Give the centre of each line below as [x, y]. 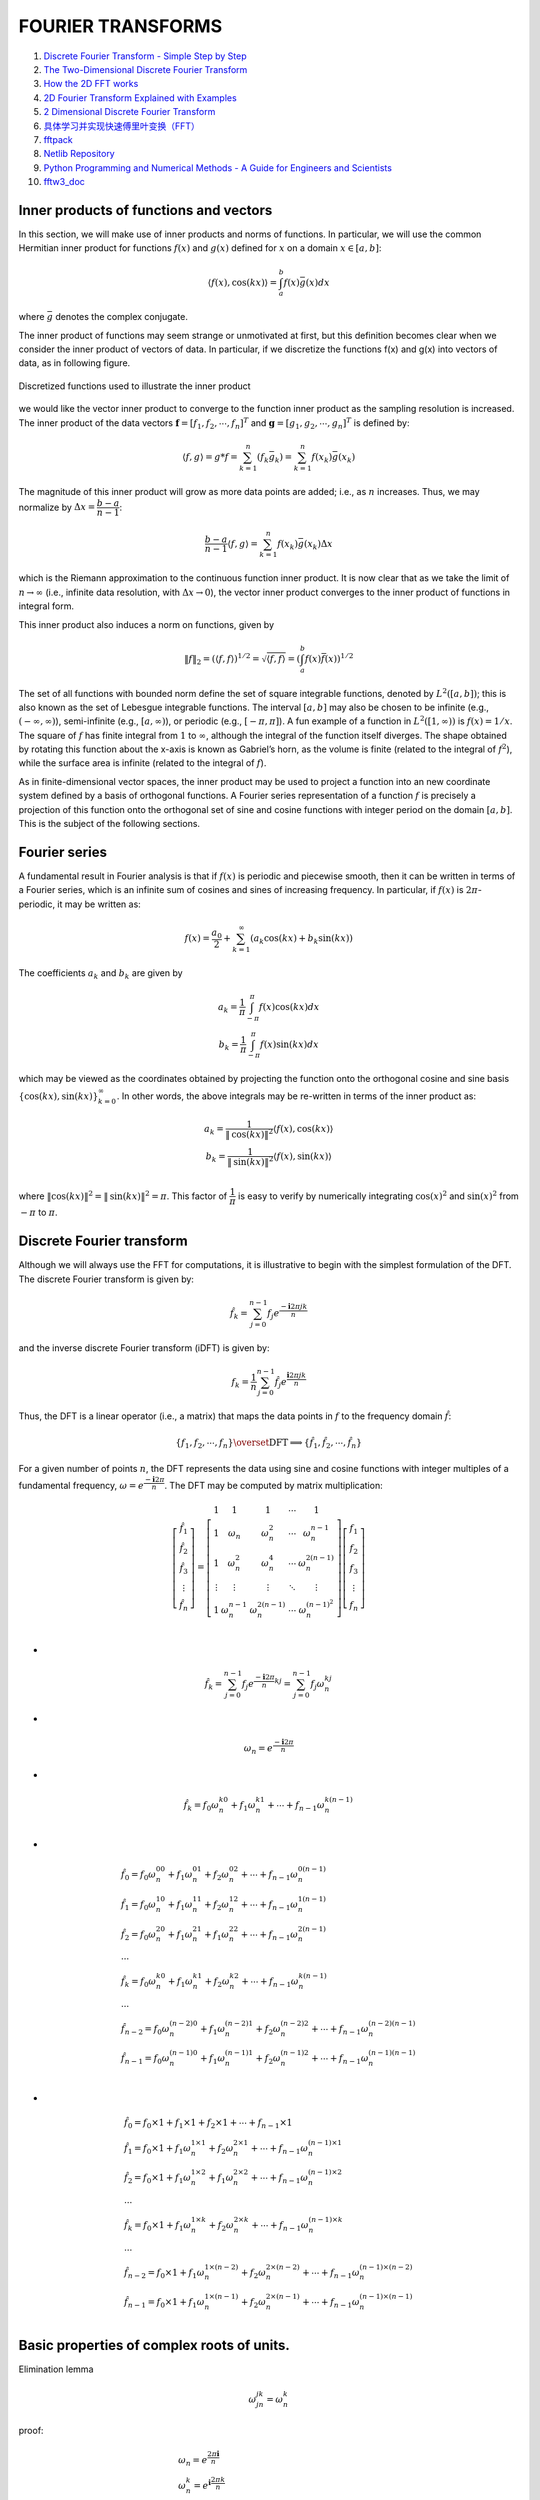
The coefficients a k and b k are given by [101, 973]
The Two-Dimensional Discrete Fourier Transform [145, 69]
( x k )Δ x [318, 545]
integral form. [46, 606]
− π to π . [39, 1212]
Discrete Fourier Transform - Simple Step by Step [145, 56]
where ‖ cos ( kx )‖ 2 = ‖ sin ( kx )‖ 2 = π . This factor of [123, 1195]
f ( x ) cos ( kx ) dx [289, 1006]
